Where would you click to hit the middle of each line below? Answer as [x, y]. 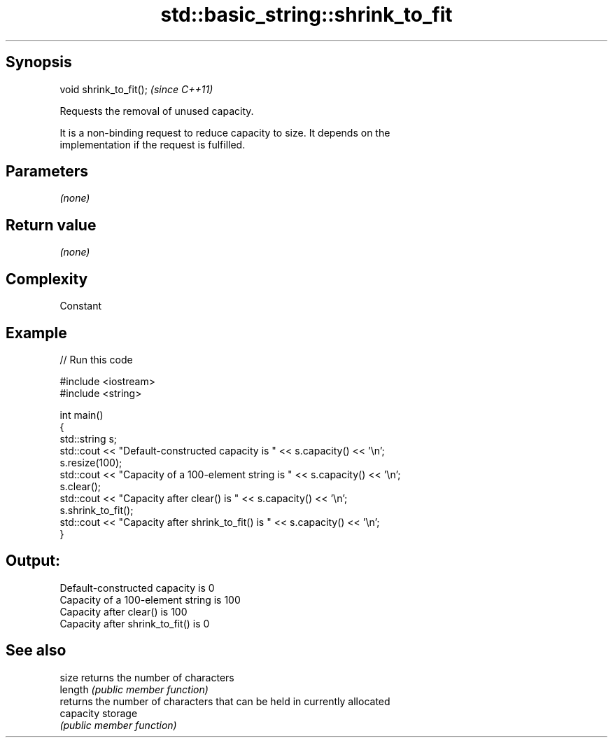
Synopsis [39, 62]
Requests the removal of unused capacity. [157, 111]
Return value [51, 225]
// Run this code [96, 359]
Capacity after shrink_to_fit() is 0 [135, 623]
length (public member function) [134, 689]
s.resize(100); [91, 462]
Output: [33, 561]
